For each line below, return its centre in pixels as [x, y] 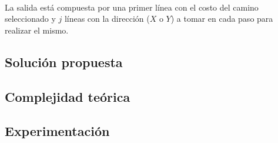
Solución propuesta [64, 61]
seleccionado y [30, 19]
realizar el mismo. [37, 30]
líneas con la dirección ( [107, 19]
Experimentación [57, 131]
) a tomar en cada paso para [222, 19]
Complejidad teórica [68, 96]
